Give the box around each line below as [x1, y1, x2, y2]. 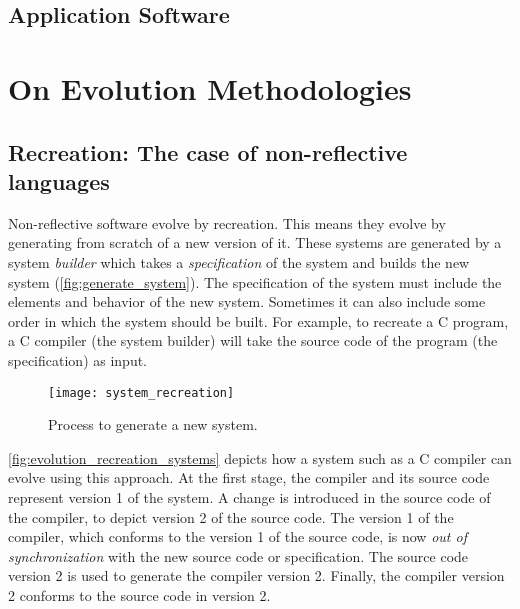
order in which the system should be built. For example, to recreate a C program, [8, 310, 509, 331]
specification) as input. [8, 349, 148, 370]
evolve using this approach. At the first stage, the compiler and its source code [8, 467, 490, 488]
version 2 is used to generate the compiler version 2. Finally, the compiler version [8, 565, 505, 586]
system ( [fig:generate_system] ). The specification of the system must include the [8, 271, 502, 292]
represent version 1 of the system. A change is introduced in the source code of [8, 486, 491, 507]
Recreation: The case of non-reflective [8, 136, 408, 167]
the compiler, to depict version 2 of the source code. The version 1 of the [8, 506, 454, 527]
